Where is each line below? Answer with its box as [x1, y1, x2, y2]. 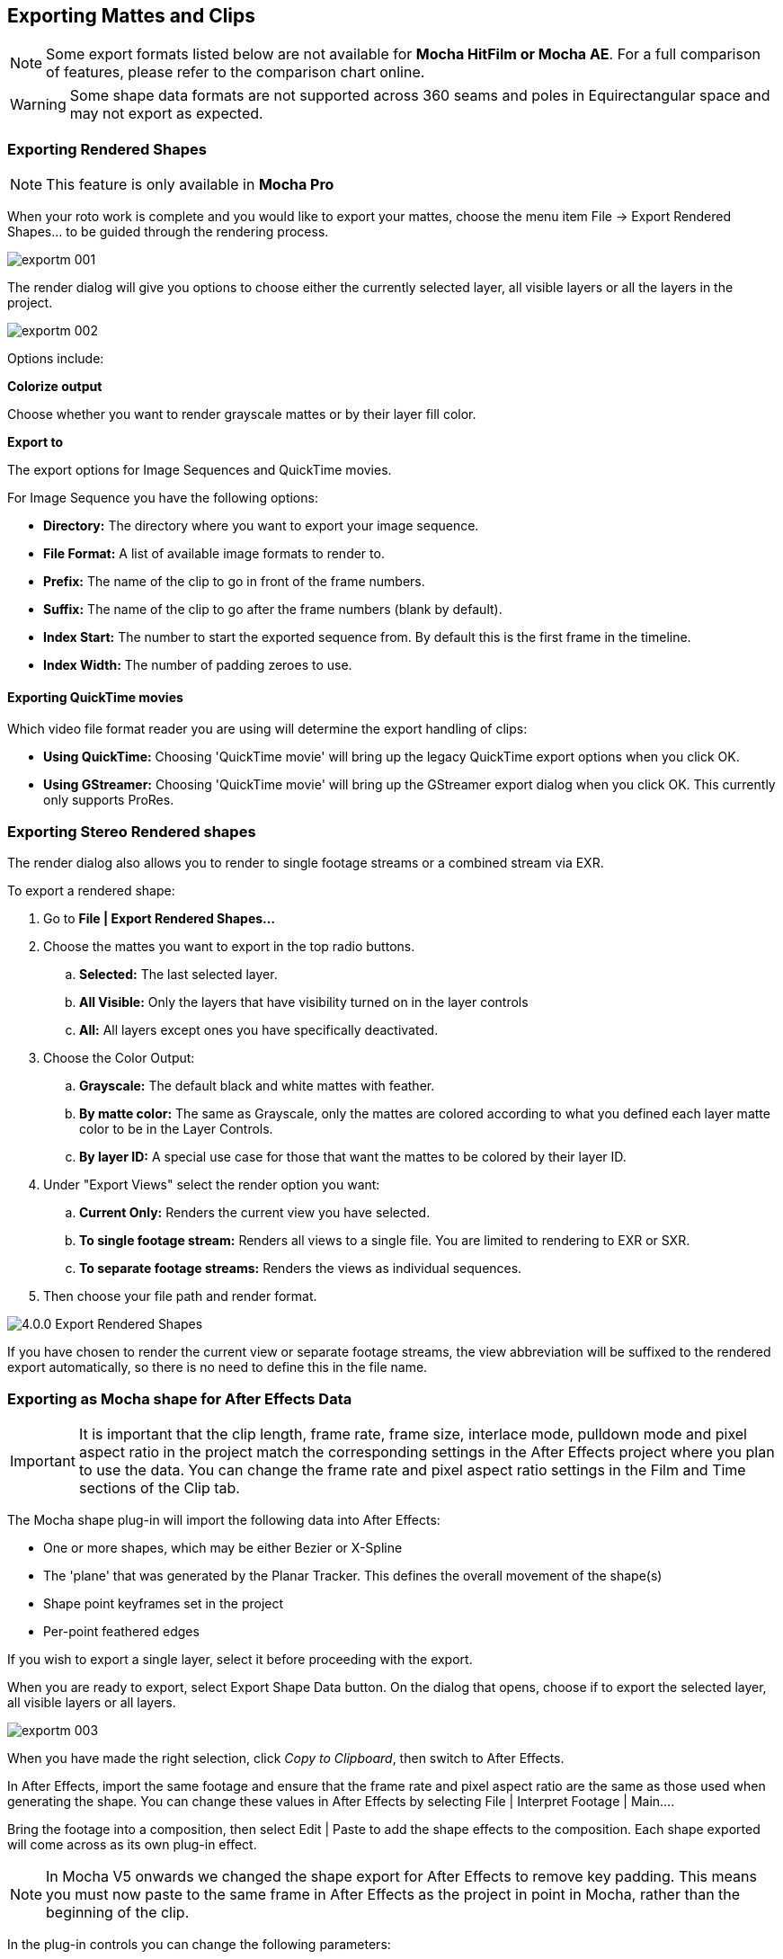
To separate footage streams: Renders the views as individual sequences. [79, 1260, 522, 1277]
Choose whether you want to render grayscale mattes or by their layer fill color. [7, 406, 476, 423]
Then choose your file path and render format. [43, 1288, 317, 1305]
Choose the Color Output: [43, 1050, 195, 1066]
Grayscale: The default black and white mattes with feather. [79, 1078, 435, 1094]
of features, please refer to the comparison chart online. [46, 63, 425, 82]
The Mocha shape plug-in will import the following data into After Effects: [7, 1511, 440, 1527]
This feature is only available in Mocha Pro [46, 175, 334, 194]
